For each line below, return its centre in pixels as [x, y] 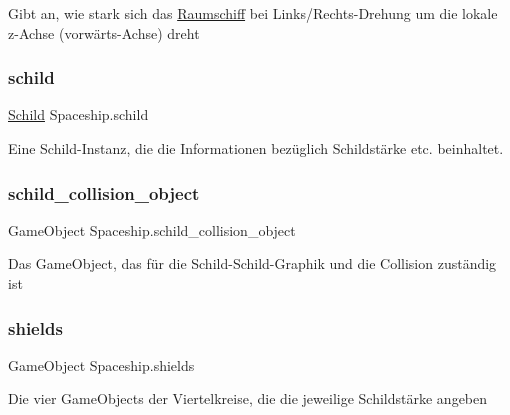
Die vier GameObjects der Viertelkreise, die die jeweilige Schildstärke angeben [248, 398]
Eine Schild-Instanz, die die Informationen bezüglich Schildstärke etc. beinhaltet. [256, 148]
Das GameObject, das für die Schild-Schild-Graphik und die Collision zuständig [252, 263]
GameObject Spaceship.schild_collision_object [152, 229]
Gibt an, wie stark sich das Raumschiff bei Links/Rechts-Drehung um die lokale [253, 13]
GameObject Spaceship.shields [101, 364]
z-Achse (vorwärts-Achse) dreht [104, 32]
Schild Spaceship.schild [78, 114]
